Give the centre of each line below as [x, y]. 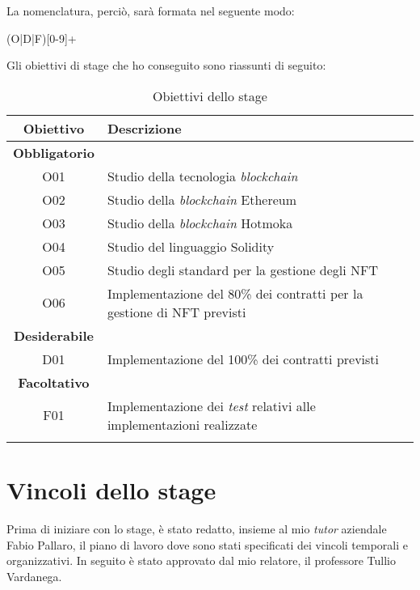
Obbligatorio [54, 152]
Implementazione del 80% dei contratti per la [235, 293]
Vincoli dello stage [111, 489]
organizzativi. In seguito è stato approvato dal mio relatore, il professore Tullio [201, 560]
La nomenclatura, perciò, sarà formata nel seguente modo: [151, 11]
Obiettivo [54, 128]
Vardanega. [34, 576]
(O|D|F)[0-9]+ [42, 38]
